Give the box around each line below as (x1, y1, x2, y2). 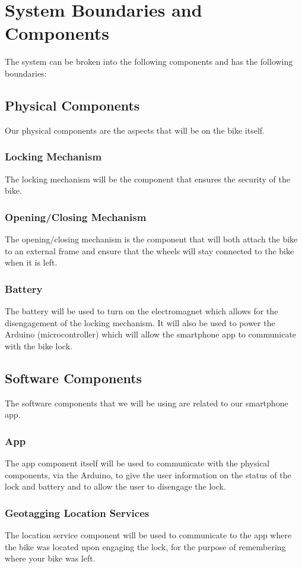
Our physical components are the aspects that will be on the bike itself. (5, 124, 265, 136)
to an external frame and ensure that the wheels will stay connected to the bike (5, 244, 294, 257)
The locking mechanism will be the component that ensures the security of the (5, 172, 291, 185)
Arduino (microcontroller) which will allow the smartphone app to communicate (5, 328, 297, 340)
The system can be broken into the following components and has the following (5, 55, 293, 68)
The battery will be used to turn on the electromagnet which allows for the (5, 304, 278, 317)
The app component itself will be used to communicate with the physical (5, 456, 270, 469)
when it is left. (5, 256, 58, 269)
